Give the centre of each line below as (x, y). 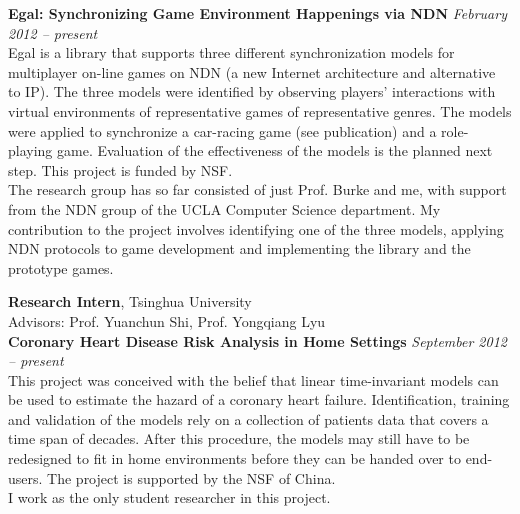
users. (25, 477)
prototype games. (61, 267)
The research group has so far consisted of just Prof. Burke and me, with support (257, 189)
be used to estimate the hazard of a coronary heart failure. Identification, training (259, 399)
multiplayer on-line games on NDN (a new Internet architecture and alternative (252, 71)
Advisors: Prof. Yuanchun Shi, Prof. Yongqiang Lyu (167, 320)
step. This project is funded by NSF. (120, 169)
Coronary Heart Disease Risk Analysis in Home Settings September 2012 (257, 340)
